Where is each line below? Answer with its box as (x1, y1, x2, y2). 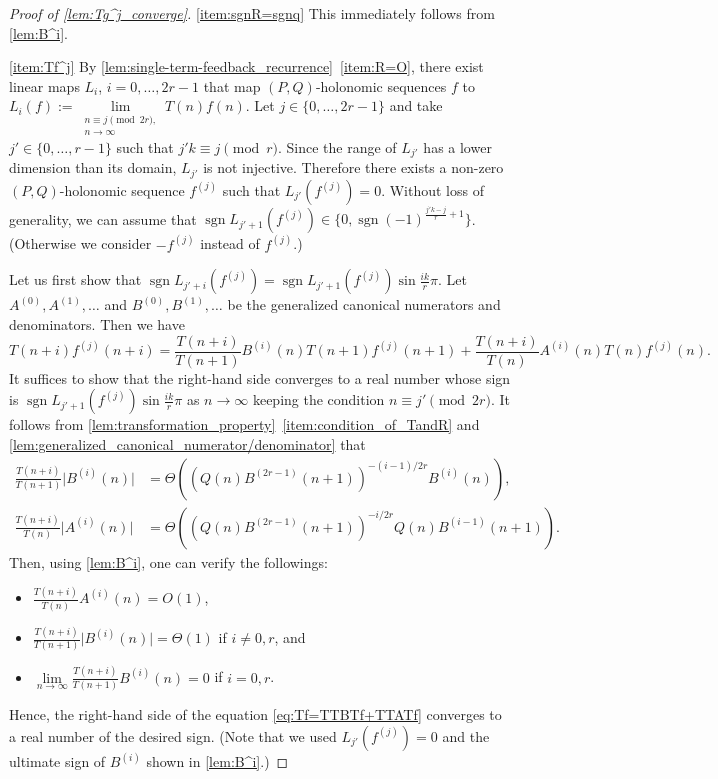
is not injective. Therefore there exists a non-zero (203, 157, 504, 178)
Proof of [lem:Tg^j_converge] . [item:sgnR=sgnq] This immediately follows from (9, 3, 495, 23)
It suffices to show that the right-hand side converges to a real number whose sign (9, 367, 511, 388)
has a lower (423, 137, 492, 158)
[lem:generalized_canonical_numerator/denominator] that (9, 433, 366, 454)
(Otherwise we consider (9, 233, 152, 254)
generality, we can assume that (9, 208, 197, 229)
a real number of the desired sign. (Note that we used (9, 725, 337, 746)
